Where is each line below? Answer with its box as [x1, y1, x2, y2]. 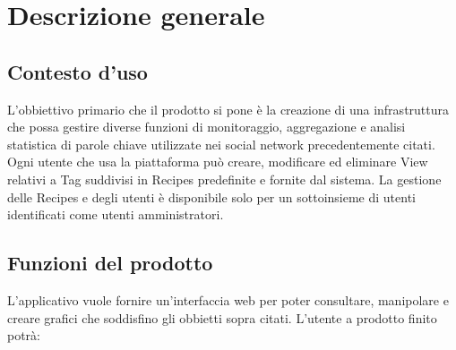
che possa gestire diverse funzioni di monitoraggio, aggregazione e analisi [7, 117, 406, 136]
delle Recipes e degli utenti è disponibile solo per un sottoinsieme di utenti [7, 187, 416, 206]
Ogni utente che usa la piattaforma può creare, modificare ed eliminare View [7, 152, 428, 171]
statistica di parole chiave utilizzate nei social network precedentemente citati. [7, 134, 435, 153]
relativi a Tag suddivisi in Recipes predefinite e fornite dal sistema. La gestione [7, 169, 442, 188]
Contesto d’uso [7, 57, 148, 85]
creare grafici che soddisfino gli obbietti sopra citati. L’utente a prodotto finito [7, 308, 437, 327]
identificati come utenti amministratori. [7, 205, 224, 224]
